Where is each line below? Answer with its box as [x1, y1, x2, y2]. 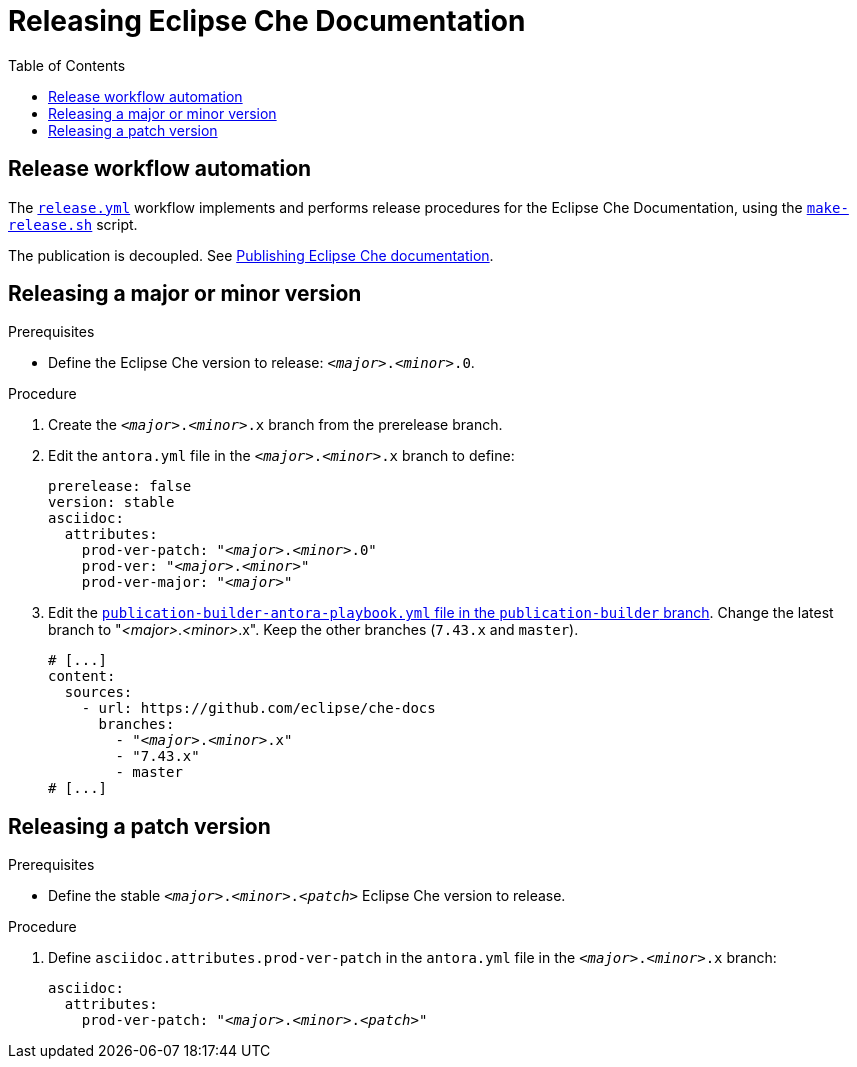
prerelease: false [48, 478, 192, 495]
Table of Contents [8, 56, 126, 74]
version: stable [48, 494, 175, 511]
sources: [64, 684, 133, 701]
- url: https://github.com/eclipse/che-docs [81, 700, 436, 717]
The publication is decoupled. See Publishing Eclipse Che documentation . [8, 246, 494, 264]
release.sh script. [8, 215, 138, 233]
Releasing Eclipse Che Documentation [8, 4, 526, 38]
